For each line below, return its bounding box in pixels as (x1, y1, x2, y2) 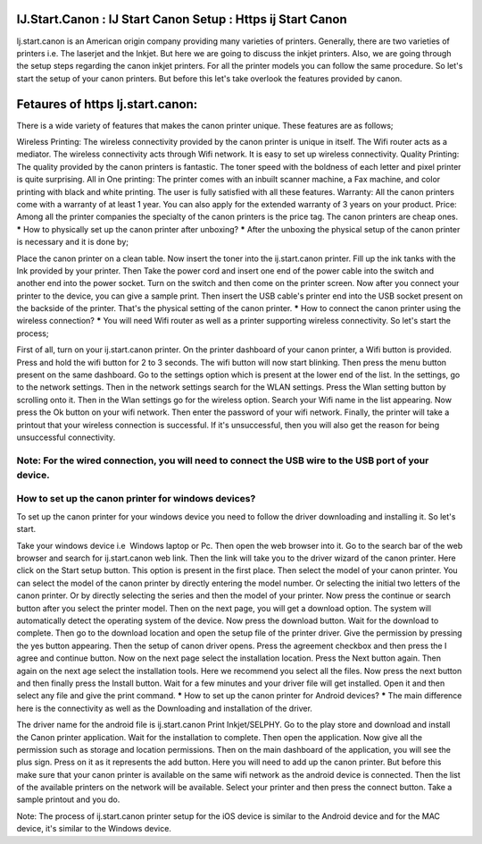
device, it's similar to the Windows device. (16, 823, 171, 834)
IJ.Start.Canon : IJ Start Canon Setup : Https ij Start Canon (16, 12, 347, 27)
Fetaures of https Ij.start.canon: (16, 97, 198, 112)
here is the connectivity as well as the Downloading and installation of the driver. (16, 703, 312, 713)
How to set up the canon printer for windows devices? (16, 493, 256, 505)
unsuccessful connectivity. (16, 432, 116, 443)
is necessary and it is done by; (16, 237, 129, 248)
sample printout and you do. (16, 794, 120, 805)
